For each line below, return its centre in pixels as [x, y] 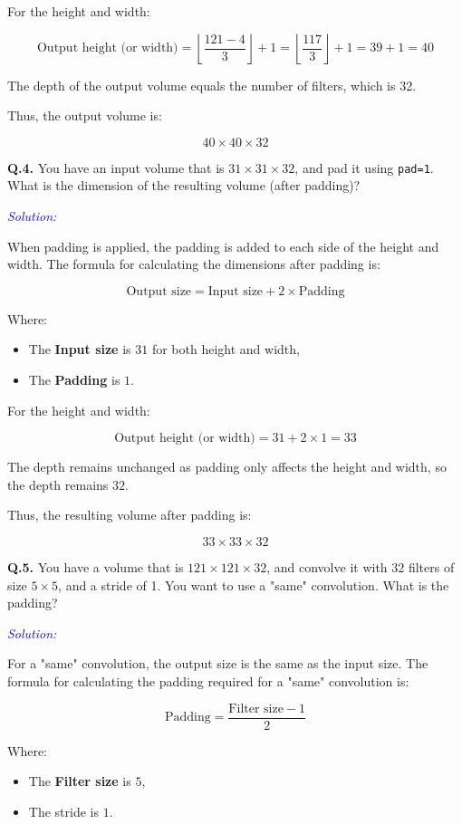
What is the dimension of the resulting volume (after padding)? [184, 185]
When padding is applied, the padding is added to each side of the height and [223, 246]
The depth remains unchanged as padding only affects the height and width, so [227, 467]
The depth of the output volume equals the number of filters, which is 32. [212, 85]
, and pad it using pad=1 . [364, 167]
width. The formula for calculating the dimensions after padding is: [194, 264]
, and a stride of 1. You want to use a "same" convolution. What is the [254, 584]
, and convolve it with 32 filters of [361, 566]
